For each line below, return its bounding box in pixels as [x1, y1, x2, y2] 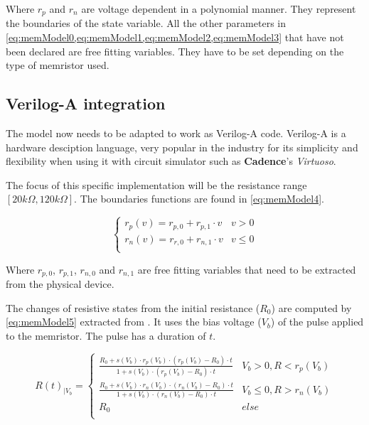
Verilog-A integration [6, 92, 166, 114]
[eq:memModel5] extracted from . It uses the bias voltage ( [6, 314, 262, 329]
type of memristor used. [6, 58, 109, 72]
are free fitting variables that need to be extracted [137, 262, 356, 276]
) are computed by [271, 300, 352, 315]
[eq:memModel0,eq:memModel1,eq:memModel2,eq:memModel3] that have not [6, 30, 344, 45]
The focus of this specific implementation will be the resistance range [6, 177, 307, 192]
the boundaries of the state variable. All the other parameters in [6, 16, 286, 31]
